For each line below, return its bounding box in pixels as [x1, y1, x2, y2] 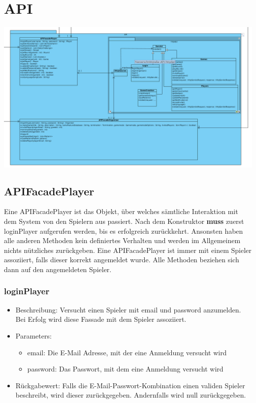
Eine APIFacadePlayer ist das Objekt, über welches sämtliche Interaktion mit [4, 206, 238, 217]
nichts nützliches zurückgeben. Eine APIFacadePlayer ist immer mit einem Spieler [4, 245, 252, 255]
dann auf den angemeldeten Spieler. [4, 264, 112, 274]
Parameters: [15, 330, 52, 341]
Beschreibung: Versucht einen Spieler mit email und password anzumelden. [15, 304, 241, 314]
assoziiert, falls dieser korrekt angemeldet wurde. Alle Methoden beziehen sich [4, 254, 239, 265]
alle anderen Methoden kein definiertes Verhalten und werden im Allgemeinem [4, 235, 241, 246]
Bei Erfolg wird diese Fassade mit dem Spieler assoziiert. [15, 314, 187, 324]
